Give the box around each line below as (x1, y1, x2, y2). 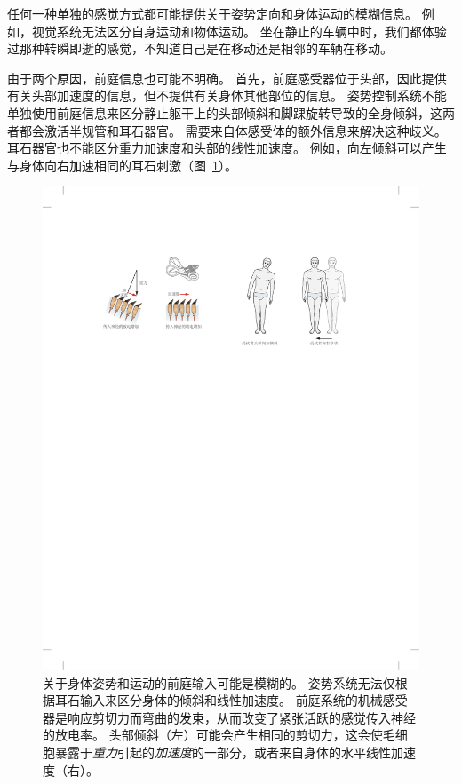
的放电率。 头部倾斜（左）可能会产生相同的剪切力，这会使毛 (43, 725, 395, 744)
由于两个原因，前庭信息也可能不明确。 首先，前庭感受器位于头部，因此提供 (7, 68, 447, 87)
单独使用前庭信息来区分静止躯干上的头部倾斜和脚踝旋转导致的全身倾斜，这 (7, 103, 442, 122)
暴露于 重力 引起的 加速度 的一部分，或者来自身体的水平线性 (54, 743, 391, 762)
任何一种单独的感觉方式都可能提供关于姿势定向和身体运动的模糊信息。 (7, 4, 418, 22)
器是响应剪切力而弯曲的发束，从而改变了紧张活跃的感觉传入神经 (43, 708, 416, 726)
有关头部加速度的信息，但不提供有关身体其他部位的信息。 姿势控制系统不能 (7, 86, 447, 105)
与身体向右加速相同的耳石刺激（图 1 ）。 (7, 155, 237, 174)
